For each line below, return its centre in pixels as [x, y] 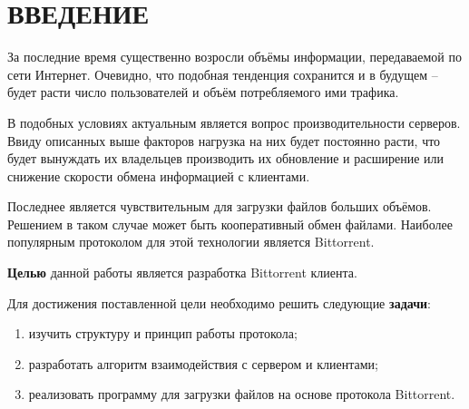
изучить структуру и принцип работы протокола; [163, 333]
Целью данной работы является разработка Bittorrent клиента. [182, 273]
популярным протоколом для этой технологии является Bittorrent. [191, 242]
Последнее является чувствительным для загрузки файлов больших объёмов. [220, 206]
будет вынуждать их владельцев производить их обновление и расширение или [225, 158]
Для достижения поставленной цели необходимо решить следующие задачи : [220, 302]
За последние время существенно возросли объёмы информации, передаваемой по [235, 57]
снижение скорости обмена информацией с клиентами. [159, 175]
